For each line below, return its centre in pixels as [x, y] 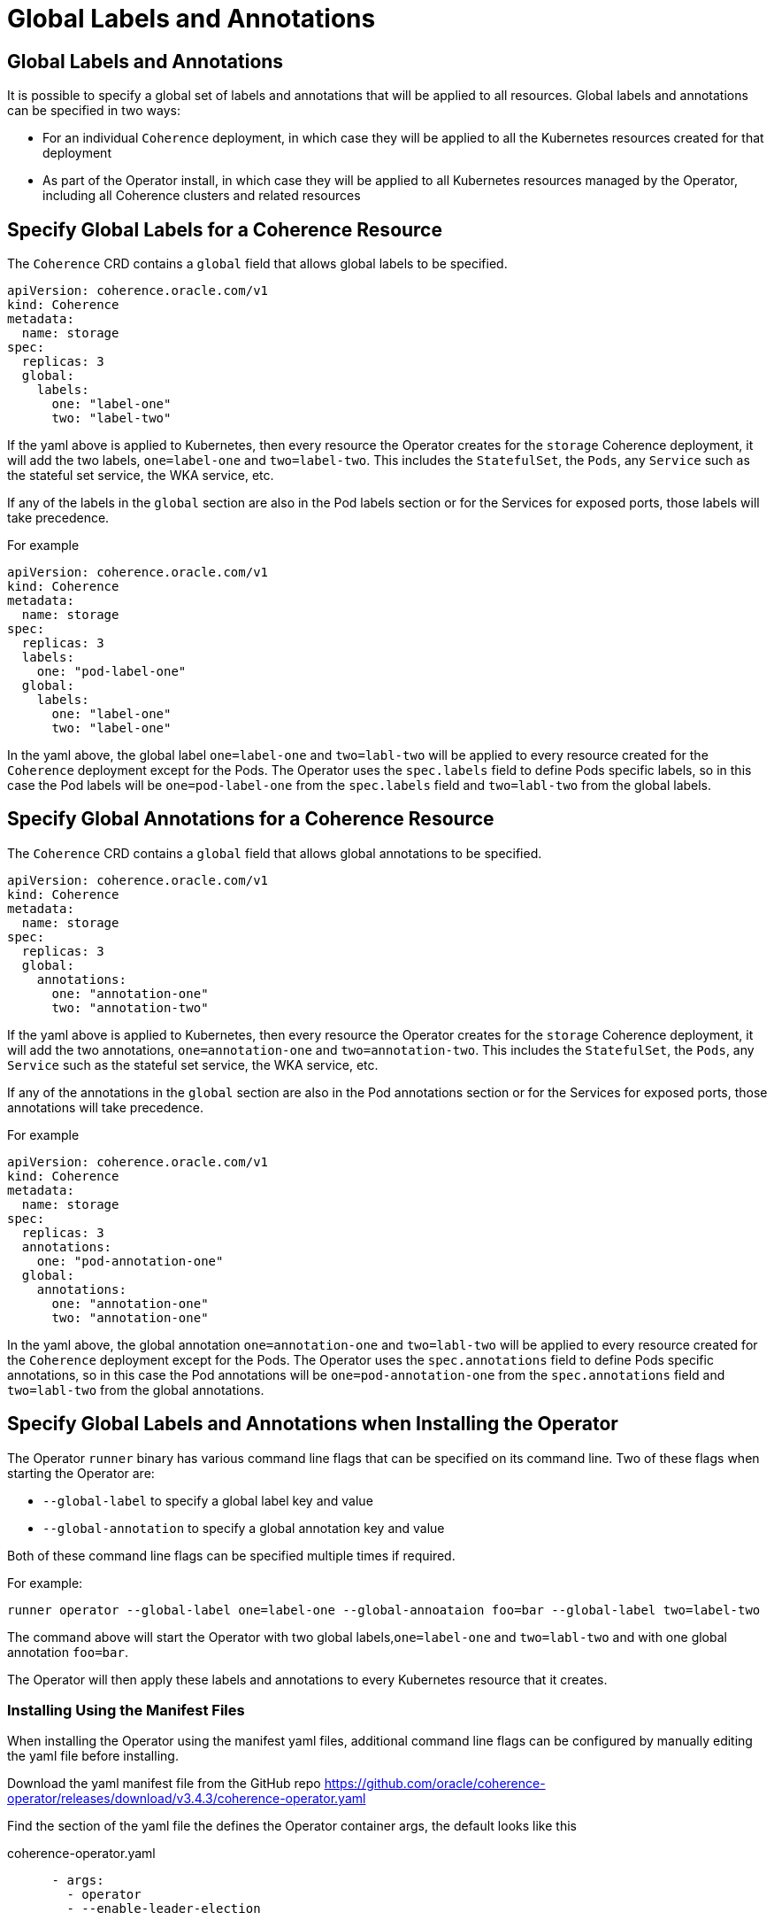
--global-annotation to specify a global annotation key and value [244, 1528]
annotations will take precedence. [105, 1107]
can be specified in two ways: [94, 111]
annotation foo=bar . [68, 1652]
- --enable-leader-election [164, 1909]
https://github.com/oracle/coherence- [435, 1784]
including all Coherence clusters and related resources [202, 196]
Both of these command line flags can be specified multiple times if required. [231, 1555]
